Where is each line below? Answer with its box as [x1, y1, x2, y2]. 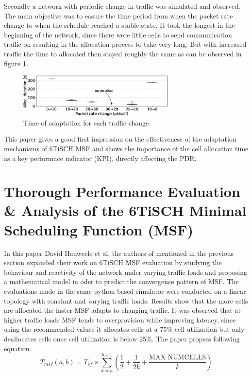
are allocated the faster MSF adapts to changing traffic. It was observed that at [4, 305, 241, 315]
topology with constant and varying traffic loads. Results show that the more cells [4, 295, 248, 305]
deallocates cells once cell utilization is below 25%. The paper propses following [4, 333, 240, 343]
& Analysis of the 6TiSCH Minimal [4, 200, 247, 220]
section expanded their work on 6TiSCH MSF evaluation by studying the [4, 257, 222, 268]
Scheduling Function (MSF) [4, 219, 193, 239]
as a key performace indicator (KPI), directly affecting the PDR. [4, 153, 197, 163]
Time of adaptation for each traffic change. [23, 117, 151, 127]
